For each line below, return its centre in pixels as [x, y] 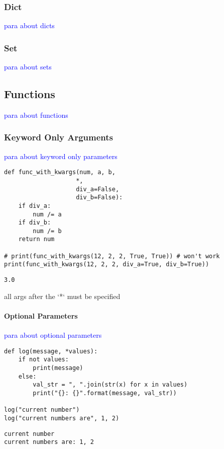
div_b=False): [99, 198]
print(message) [58, 368]
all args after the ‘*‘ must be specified [62, 296]
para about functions [36, 115]
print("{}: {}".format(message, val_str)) [105, 393]
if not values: [43, 360]
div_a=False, [98, 189]
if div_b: [35, 223]
